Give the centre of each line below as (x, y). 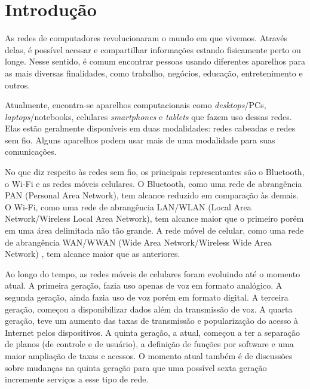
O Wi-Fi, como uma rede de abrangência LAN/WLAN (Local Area (128, 206)
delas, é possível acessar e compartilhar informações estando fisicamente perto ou (153, 49)
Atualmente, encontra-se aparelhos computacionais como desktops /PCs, (136, 105)
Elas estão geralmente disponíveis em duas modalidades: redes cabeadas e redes (150, 128)
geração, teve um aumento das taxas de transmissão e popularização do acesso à (151, 321)
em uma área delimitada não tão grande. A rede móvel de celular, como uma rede (154, 230)
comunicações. (31, 151)
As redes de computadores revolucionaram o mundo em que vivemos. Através (146, 38)
